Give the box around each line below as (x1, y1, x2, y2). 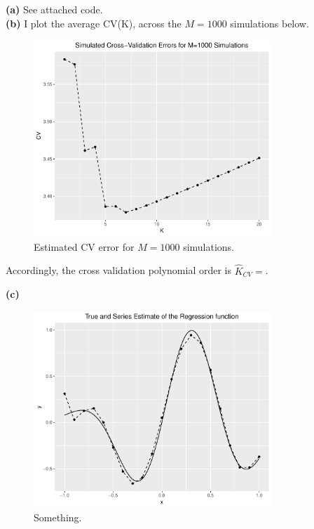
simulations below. (230, 15, 309, 30)
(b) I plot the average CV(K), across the (6, 15, 182, 30)
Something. (34, 510, 82, 525)
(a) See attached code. (6, 2, 103, 16)
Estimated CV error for (34, 239, 135, 254)
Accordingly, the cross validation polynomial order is (6, 263, 232, 277)
